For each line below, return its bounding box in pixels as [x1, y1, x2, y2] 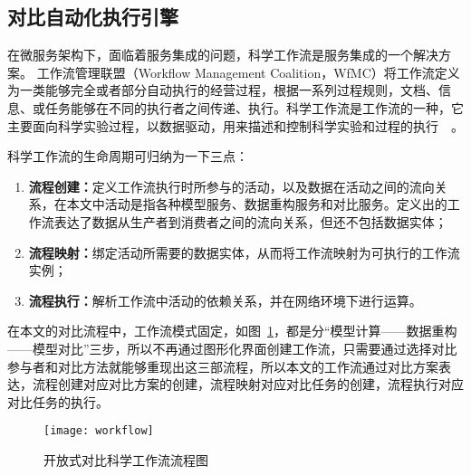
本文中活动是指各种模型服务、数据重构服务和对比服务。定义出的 [66, 195, 447, 214]
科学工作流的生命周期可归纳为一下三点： [7, 147, 248, 166]
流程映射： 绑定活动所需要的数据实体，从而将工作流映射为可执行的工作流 [28, 242, 460, 261]
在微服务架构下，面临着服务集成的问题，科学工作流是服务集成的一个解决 [7, 45, 438, 64]
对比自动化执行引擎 [7, 3, 178, 31]
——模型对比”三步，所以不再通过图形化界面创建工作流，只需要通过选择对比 [7, 338, 457, 357]
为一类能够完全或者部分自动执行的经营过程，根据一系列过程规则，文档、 [7, 81, 438, 100]
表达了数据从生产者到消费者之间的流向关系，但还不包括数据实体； [53, 212, 447, 231]
